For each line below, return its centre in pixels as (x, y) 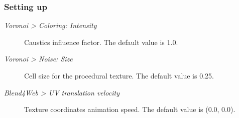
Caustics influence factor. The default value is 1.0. (101, 42)
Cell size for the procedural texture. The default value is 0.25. (119, 75)
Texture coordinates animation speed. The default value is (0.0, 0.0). (130, 109)
